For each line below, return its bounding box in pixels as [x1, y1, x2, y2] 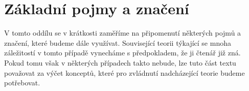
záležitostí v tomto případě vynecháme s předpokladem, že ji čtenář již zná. [4, 47, 241, 58]
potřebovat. [4, 77, 40, 88]
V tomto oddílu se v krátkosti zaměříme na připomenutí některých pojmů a [4, 27, 241, 38]
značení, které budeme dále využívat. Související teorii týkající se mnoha [4, 37, 231, 48]
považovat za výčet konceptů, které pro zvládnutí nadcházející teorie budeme [4, 67, 245, 78]
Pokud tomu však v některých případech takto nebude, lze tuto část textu [4, 57, 236, 68]
